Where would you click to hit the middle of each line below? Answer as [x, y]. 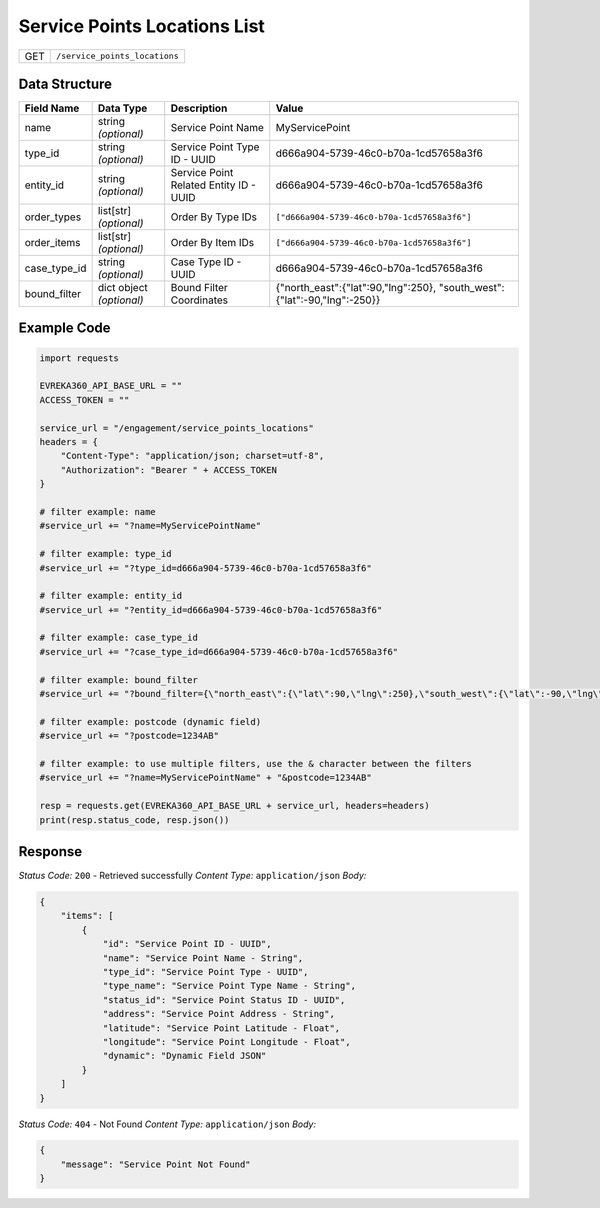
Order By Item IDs [212, 243]
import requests [79, 358]
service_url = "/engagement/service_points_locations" [176, 428]
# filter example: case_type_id [119, 638]
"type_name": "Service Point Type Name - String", [229, 986]
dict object [123, 288]
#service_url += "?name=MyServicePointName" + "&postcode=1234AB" [205, 778]
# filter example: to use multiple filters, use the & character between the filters [255, 763]
